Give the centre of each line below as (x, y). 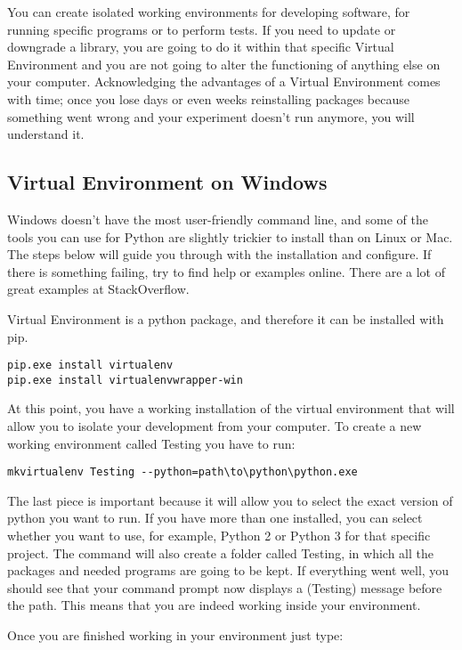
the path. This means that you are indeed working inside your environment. (214, 605)
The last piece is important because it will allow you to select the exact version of (230, 500)
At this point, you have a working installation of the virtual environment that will (231, 408)
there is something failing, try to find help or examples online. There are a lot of (226, 271)
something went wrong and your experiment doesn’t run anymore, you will (211, 116)
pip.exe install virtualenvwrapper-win (125, 380)
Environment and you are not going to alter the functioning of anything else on (224, 64)
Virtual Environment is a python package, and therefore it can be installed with (226, 318)
